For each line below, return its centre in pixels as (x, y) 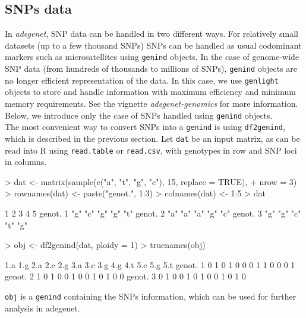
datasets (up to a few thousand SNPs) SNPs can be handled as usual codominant (153, 45)
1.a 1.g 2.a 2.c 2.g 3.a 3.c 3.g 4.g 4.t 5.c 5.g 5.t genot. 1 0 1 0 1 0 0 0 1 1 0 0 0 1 (150, 264)
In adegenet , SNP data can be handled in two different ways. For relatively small (152, 34)
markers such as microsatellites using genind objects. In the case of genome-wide (152, 57)
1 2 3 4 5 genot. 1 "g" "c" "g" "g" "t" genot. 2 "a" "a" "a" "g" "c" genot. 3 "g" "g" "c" (153, 213)
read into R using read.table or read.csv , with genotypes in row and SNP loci (151, 150)
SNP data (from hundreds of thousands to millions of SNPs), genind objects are (151, 69)
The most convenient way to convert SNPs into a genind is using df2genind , (145, 127)
